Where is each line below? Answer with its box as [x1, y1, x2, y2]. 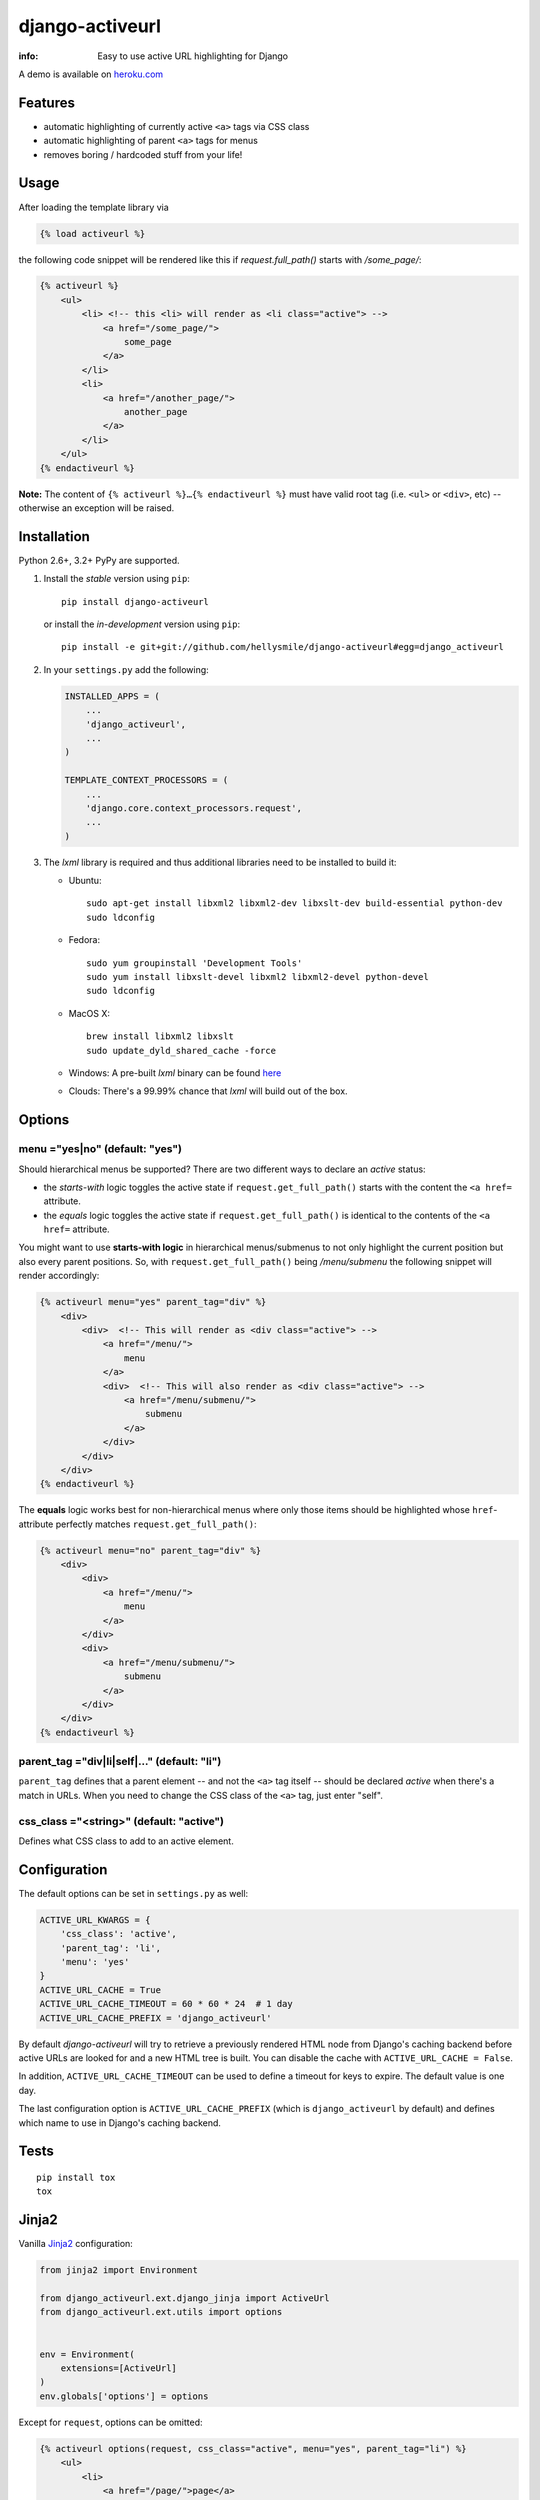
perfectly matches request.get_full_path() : [55, 1518, 257, 1530]
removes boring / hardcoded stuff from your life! [43, 148, 243, 160]
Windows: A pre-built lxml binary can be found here [68, 1066, 282, 1079]
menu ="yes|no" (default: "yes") [18, 1142, 182, 1156]
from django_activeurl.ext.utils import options [39, 2306, 283, 2318]
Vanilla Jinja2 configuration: [18, 2238, 134, 2250]
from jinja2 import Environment [39, 2265, 199, 2276]
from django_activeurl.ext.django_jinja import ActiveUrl [39, 2293, 330, 2304]
